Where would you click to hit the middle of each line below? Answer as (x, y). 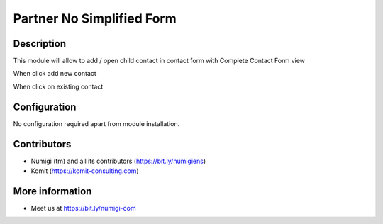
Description (40, 44)
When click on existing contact (58, 86)
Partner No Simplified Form (95, 18)
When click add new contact (55, 74)
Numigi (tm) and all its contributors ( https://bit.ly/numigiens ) (118, 161)
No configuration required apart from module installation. (96, 123)
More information (52, 191)
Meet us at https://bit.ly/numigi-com (83, 208)
